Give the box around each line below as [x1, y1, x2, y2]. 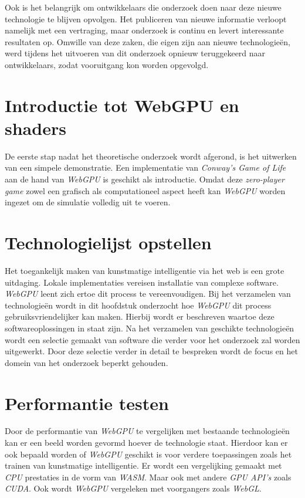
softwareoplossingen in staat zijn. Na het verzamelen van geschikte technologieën [5, 321, 294, 334]
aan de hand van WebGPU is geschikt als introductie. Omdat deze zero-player [5, 173, 284, 185]
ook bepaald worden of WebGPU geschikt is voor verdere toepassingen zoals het [5, 448, 292, 460]
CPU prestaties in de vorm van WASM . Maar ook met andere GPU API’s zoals [5, 470, 292, 483]
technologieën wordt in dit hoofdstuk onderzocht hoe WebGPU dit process [5, 299, 272, 311]
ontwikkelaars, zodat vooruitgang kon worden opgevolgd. [5, 58, 209, 70]
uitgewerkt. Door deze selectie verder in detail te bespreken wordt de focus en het [5, 345, 298, 357]
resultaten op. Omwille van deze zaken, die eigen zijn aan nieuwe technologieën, [5, 35, 290, 48]
